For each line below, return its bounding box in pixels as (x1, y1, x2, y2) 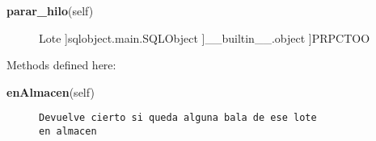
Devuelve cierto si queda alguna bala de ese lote (39, 112, 317, 124)
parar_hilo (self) (6, 2, 94, 19)
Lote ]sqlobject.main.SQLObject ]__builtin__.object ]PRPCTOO (39, 29, 370, 46)
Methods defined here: (6, 56, 116, 73)
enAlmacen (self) (6, 83, 95, 100)
